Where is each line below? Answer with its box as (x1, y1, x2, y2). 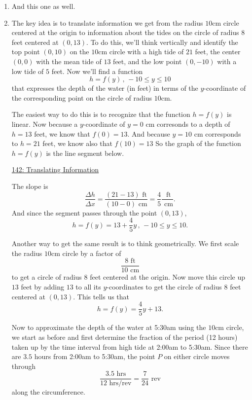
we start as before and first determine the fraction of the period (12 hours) (11, 331, 238, 342)
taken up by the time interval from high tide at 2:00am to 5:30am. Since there (11, 341, 248, 352)
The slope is (11, 181, 48, 191)
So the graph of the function (155, 138, 241, 148)
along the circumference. (11, 387, 85, 397)
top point (11, 46, 40, 57)
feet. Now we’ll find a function (51, 66, 143, 76)
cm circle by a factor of (51, 248, 121, 258)
